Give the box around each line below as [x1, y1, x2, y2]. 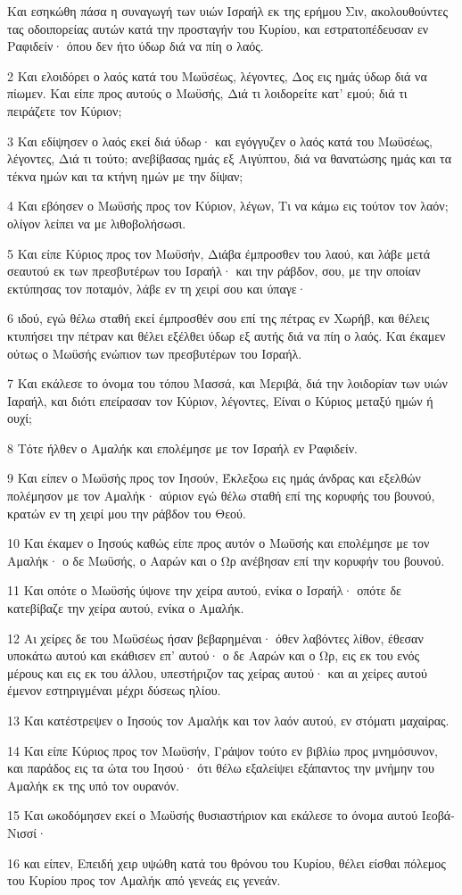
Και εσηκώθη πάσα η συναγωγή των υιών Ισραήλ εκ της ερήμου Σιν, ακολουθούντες [7, 2, 448, 20]
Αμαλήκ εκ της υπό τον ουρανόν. [7, 775, 179, 794]
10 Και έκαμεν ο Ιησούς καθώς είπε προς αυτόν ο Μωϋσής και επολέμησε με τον [7, 534, 430, 552]
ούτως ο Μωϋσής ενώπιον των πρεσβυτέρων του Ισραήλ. [7, 344, 302, 362]
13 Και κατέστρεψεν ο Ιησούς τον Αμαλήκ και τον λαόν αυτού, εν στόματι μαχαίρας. [7, 711, 450, 729]
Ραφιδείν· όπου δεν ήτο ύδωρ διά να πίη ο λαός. [7, 37, 264, 55]
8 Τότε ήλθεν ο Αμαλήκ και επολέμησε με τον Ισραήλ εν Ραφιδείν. [7, 438, 358, 457]
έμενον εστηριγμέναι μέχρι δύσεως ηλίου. [7, 681, 221, 700]
